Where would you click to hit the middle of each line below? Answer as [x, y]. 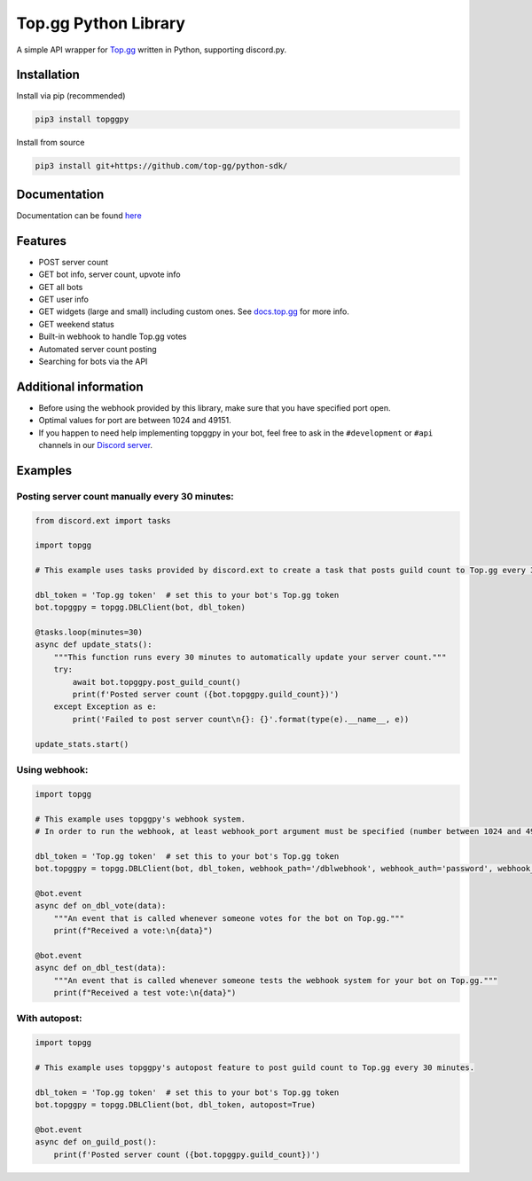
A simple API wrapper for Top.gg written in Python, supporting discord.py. [152, 50]
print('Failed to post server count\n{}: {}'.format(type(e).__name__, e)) [241, 719]
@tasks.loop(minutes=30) [89, 633]
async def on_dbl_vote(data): [101, 906]
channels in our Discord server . [96, 445]
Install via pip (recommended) [71, 96]
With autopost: [50, 1019]
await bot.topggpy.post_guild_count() [156, 682]
